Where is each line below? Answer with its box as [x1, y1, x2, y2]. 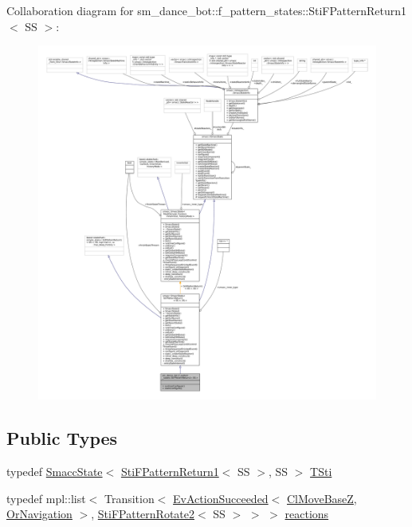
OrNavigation [6, 505, 73, 522]
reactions [284, 505, 329, 522]
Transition [104, 490, 155, 506]
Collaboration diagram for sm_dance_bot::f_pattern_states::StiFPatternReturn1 [6, 2, 407, 18]
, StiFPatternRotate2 [91, 505, 194, 522]
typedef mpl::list [6, 490, 86, 506]
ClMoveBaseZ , [286, 490, 357, 506]
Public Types [6, 426, 118, 450]
